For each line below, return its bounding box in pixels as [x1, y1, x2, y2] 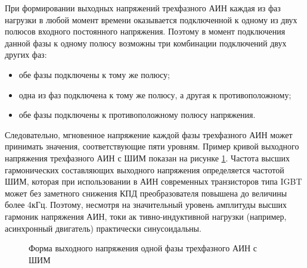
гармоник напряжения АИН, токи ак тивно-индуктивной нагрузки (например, [5, 210, 287, 222]
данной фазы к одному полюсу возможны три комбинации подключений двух [5, 36, 287, 49]
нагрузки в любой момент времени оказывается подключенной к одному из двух [5, 13, 297, 26]
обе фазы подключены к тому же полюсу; [18, 68, 170, 80]
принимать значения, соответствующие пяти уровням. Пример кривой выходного [5, 140, 299, 152]
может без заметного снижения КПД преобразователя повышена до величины [5, 186, 287, 199]
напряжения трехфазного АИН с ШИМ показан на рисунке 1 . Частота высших [5, 151, 290, 164]
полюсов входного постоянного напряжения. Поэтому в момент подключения [5, 25, 286, 38]
